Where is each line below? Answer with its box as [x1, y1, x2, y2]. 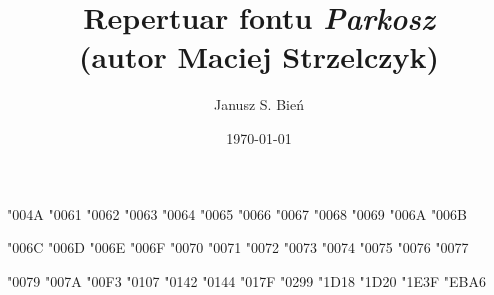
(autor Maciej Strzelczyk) [78, 36, 440, 77]
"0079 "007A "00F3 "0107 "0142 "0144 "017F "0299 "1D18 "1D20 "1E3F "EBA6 [7, 270, 486, 291]
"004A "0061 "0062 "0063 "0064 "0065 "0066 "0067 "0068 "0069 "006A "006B [7, 203, 468, 224]
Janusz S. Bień [214, 94, 304, 115]
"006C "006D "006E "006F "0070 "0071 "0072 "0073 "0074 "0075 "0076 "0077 [7, 237, 469, 258]
